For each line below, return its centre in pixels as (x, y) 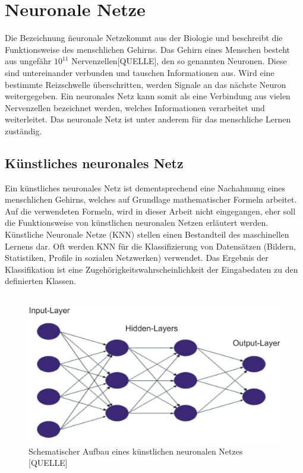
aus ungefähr (28, 61)
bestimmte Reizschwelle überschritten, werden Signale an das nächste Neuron (146, 84)
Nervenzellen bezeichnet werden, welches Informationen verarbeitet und (135, 107)
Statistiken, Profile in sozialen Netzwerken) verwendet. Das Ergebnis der (137, 258)
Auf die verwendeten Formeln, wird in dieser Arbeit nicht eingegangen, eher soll (150, 211)
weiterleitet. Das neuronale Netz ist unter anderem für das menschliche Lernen (148, 119)
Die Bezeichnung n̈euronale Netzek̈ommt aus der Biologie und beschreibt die (144, 38)
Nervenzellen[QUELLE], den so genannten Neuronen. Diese (179, 61)
